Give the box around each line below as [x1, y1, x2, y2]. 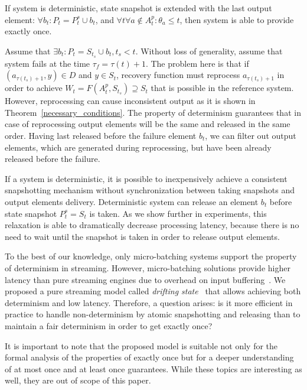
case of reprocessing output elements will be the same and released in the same [5, 118, 290, 130]
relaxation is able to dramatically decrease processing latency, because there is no [5, 219, 299, 231]
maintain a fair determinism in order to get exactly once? [5, 319, 213, 331]
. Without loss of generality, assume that [135, 44, 283, 57]
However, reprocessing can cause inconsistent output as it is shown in [5, 95, 256, 107]
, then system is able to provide [179, 13, 294, 25]
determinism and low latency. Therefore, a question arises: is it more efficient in [5, 296, 293, 308]
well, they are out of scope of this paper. [5, 374, 151, 386]
